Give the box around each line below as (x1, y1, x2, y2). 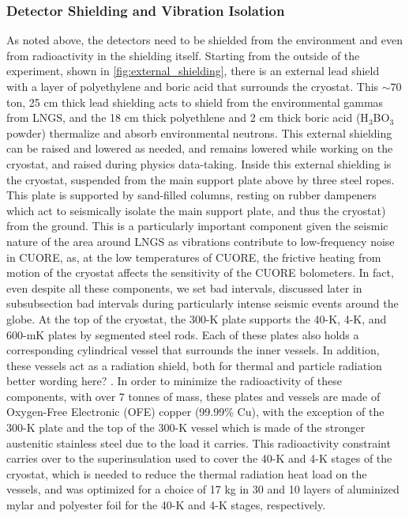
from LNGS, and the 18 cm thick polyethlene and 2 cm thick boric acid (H (6, 109, 369, 126)
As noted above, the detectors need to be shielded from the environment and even (6, 32, 403, 48)
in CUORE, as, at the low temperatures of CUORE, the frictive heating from (6, 248, 381, 265)
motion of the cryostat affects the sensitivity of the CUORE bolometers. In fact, (6, 264, 394, 281)
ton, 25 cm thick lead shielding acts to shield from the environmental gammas (6, 93, 384, 110)
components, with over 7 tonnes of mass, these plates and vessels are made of (6, 388, 381, 404)
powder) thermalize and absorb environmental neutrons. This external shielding (6, 124, 392, 141)
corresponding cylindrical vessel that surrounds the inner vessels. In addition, (6, 342, 380, 358)
